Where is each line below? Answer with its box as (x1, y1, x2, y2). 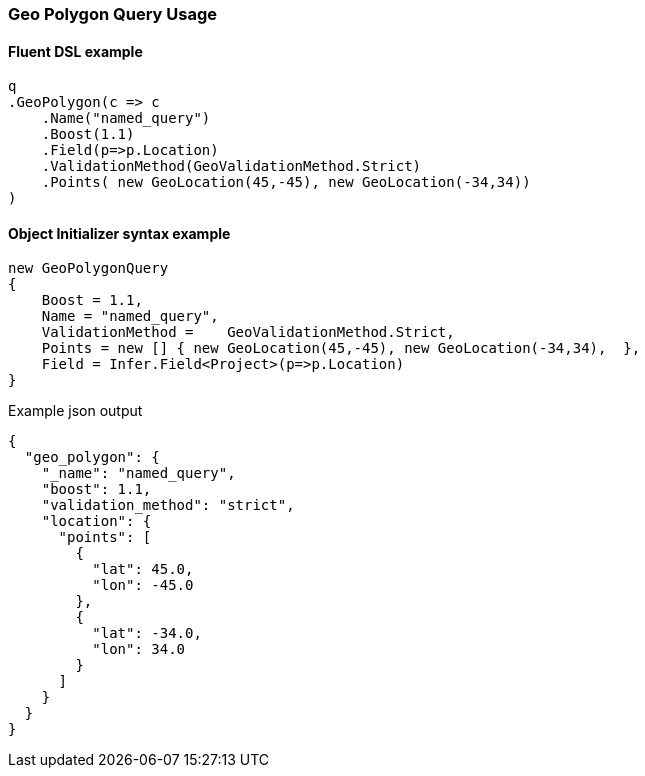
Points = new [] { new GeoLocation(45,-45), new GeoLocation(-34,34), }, (41, 340, 641, 357)
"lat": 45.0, (92, 561, 194, 578)
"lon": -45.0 (92, 577, 194, 594)
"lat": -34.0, (92, 625, 202, 642)
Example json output (8, 402, 143, 420)
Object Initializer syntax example (8, 224, 231, 242)
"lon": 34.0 (92, 641, 186, 658)
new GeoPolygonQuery (8, 260, 169, 277)
